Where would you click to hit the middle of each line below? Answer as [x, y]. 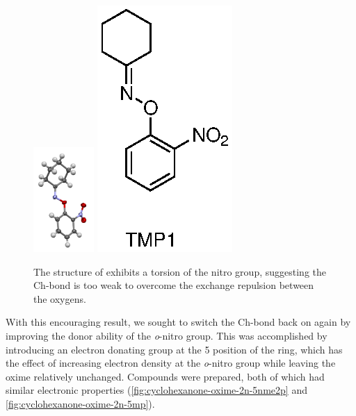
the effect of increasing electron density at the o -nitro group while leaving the [171, 363]
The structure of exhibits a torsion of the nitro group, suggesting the [180, 271]
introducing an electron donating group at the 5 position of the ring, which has [174, 349]
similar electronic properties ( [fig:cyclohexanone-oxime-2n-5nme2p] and [156, 390]
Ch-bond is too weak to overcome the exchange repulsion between [174, 285]
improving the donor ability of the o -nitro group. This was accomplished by [167, 335]
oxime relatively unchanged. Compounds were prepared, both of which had [165, 376]
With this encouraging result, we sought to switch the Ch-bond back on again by [178, 322]
